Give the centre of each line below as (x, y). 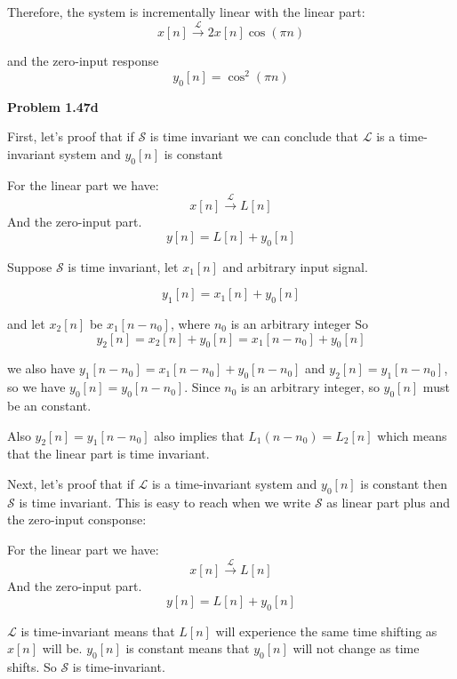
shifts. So (32, 667)
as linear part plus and (389, 502)
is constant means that (188, 648)
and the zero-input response (83, 61)
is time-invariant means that (98, 631)
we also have (41, 368)
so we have (36, 387)
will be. (62, 648)
